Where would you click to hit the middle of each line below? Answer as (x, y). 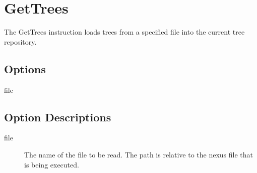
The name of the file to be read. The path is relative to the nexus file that (139, 154)
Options (25, 68)
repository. (20, 41)
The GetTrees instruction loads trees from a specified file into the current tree (124, 32)
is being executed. (52, 164)
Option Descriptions (58, 117)
